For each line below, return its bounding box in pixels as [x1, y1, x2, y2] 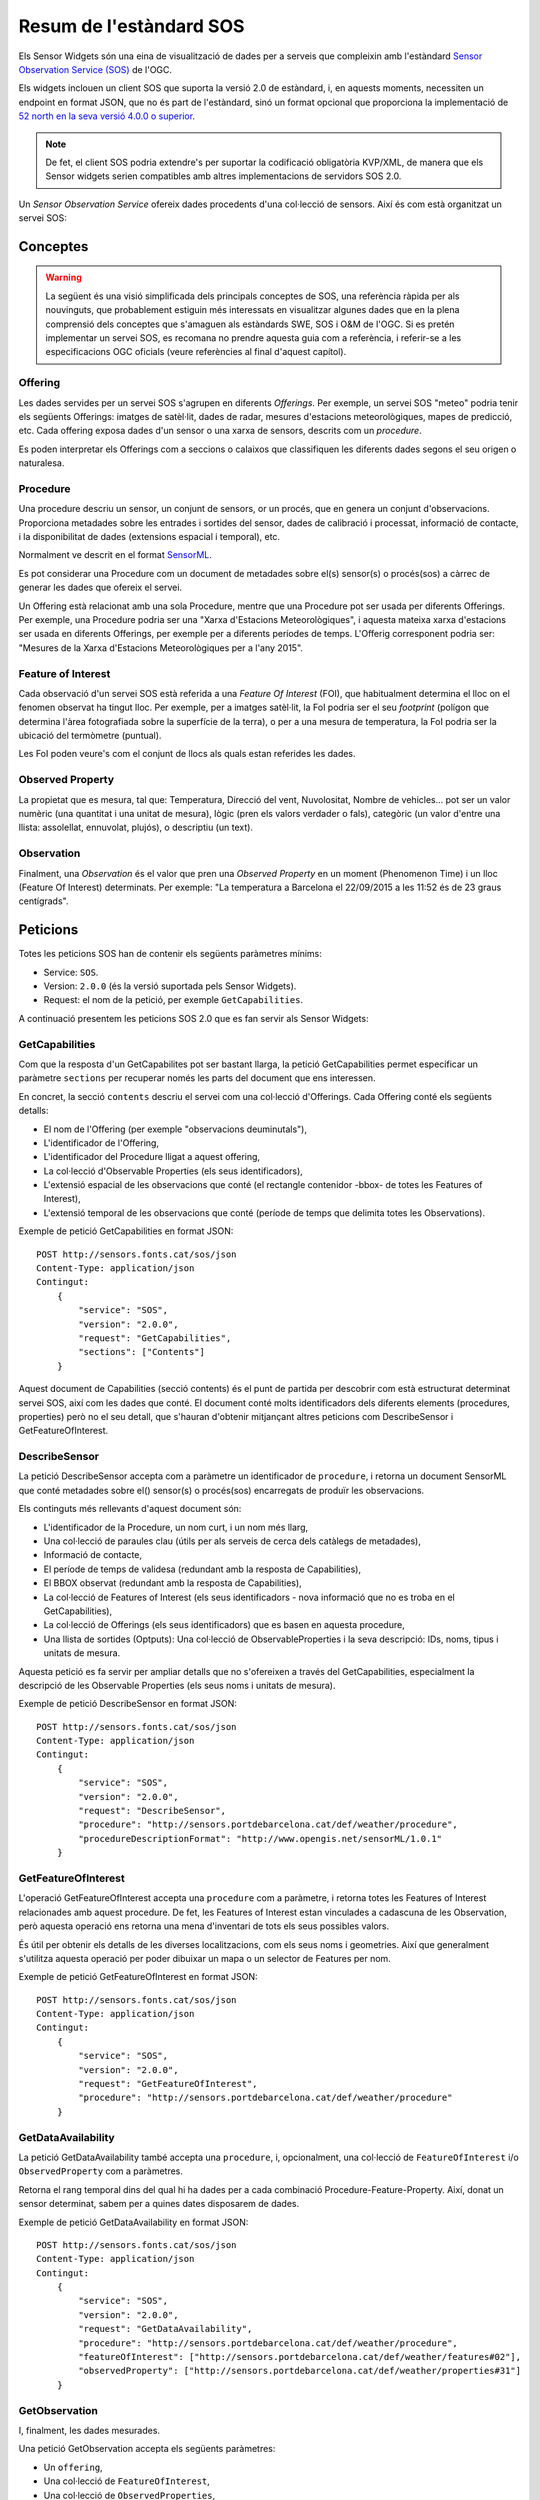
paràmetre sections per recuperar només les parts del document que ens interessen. [18, 1072, 376, 1084]
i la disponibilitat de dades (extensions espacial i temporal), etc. [18, 531, 280, 543]
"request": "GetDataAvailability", [78, 2323, 253, 2335]
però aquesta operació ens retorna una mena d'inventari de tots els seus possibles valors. [18, 1920, 390, 1932]
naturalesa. [18, 457, 65, 469]
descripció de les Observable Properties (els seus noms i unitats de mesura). [18, 1679, 336, 1691]
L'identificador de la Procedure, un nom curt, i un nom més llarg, [43, 1521, 309, 1533]
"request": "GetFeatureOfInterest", [78, 2078, 259, 2090]
